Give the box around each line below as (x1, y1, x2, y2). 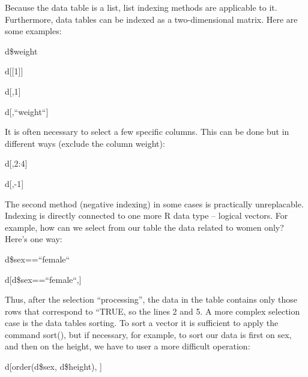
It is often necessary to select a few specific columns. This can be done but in (5, 125, 289, 138)
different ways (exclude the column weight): (5, 137, 165, 149)
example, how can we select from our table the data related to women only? (5, 221, 284, 233)
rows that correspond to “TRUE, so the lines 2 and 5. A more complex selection (5, 304, 300, 317)
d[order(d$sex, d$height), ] (5, 360, 102, 373)
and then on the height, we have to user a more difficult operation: (5, 340, 250, 352)
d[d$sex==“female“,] (5, 273, 82, 285)
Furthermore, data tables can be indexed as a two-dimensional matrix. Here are (5, 13, 298, 25)
